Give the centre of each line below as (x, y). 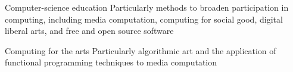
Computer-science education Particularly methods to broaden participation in (147, 7)
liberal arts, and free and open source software (89, 31)
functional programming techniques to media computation (111, 62)
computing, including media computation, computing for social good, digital (144, 19)
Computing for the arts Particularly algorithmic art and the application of (141, 50)
